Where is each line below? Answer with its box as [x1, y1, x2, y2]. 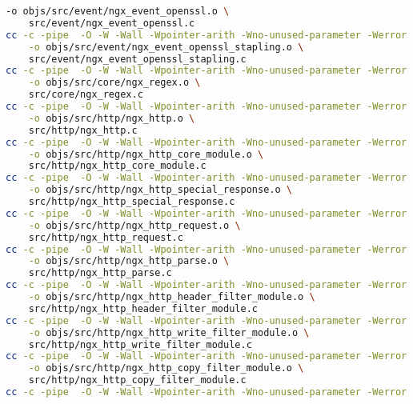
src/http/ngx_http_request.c [28, 231, 183, 243]
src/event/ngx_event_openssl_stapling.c [28, 53, 247, 65]
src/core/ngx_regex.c [28, 89, 143, 101]
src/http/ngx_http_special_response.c [28, 196, 235, 207]
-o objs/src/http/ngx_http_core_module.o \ [28, 148, 264, 160]
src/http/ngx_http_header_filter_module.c [28, 302, 258, 314]
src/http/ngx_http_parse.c [28, 267, 172, 279]
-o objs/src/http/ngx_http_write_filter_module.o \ [28, 326, 310, 338]
